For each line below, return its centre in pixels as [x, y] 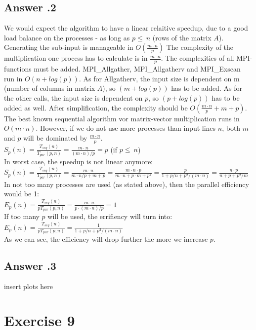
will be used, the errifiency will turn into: [110, 216]
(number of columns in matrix [50, 88]
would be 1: [21, 194]
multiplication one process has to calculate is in [76, 58]
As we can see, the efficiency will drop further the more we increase [106, 239]
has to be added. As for [207, 88]
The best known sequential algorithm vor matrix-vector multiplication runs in [122, 118]
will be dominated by [55, 137]
